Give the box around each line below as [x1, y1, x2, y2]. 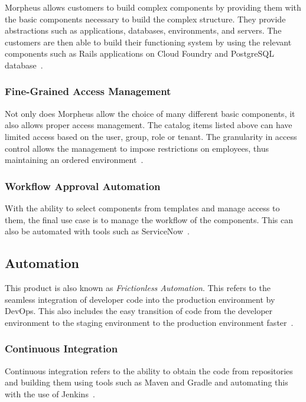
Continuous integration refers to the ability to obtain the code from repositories [5, 364, 293, 377]
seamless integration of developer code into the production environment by [5, 293, 275, 305]
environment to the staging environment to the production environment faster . [5, 316, 294, 328]
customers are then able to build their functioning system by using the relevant [5, 35, 292, 48]
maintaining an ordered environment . [5, 153, 144, 166]
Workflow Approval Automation [5, 178, 161, 193]
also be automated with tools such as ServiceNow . [5, 225, 190, 237]
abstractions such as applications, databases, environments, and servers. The [5, 24, 282, 37]
